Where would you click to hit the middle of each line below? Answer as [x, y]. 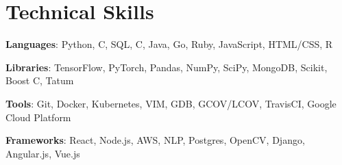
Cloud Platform [38, 117]
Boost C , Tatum [40, 80]
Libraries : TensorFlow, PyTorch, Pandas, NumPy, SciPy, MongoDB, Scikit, [167, 67]
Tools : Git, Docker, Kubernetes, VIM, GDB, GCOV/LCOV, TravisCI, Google [171, 103]
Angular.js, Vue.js [43, 153]
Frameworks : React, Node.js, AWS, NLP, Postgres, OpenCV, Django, [155, 140]
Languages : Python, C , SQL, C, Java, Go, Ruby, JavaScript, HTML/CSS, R [169, 44]
